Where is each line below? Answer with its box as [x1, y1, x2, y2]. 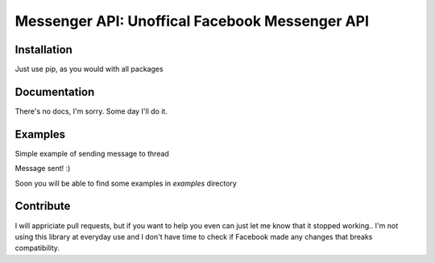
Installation [14, 43, 72, 56]
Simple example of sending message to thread [14, 148, 169, 158]
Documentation [14, 85, 95, 98]
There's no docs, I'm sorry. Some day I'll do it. [14, 106, 168, 116]
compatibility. [14, 243, 60, 253]
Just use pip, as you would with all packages [14, 65, 164, 74]
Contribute [14, 199, 71, 213]
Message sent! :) [14, 164, 71, 173]
